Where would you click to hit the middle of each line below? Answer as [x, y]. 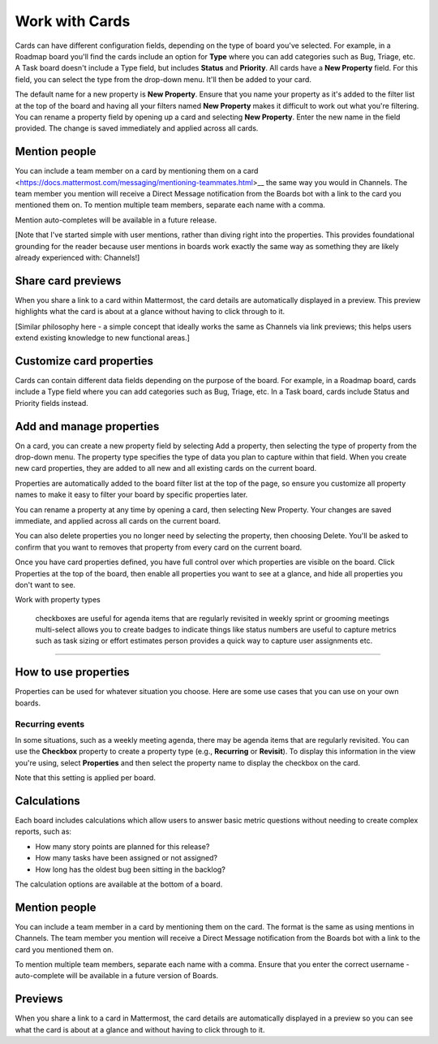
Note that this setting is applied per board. [85, 778]
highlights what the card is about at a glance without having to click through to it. [150, 312]
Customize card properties [84, 361]
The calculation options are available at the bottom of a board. [119, 884]
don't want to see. [45, 585]
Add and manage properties [87, 426]
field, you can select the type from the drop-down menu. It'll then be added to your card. [163, 79]
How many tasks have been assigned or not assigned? [127, 858]
